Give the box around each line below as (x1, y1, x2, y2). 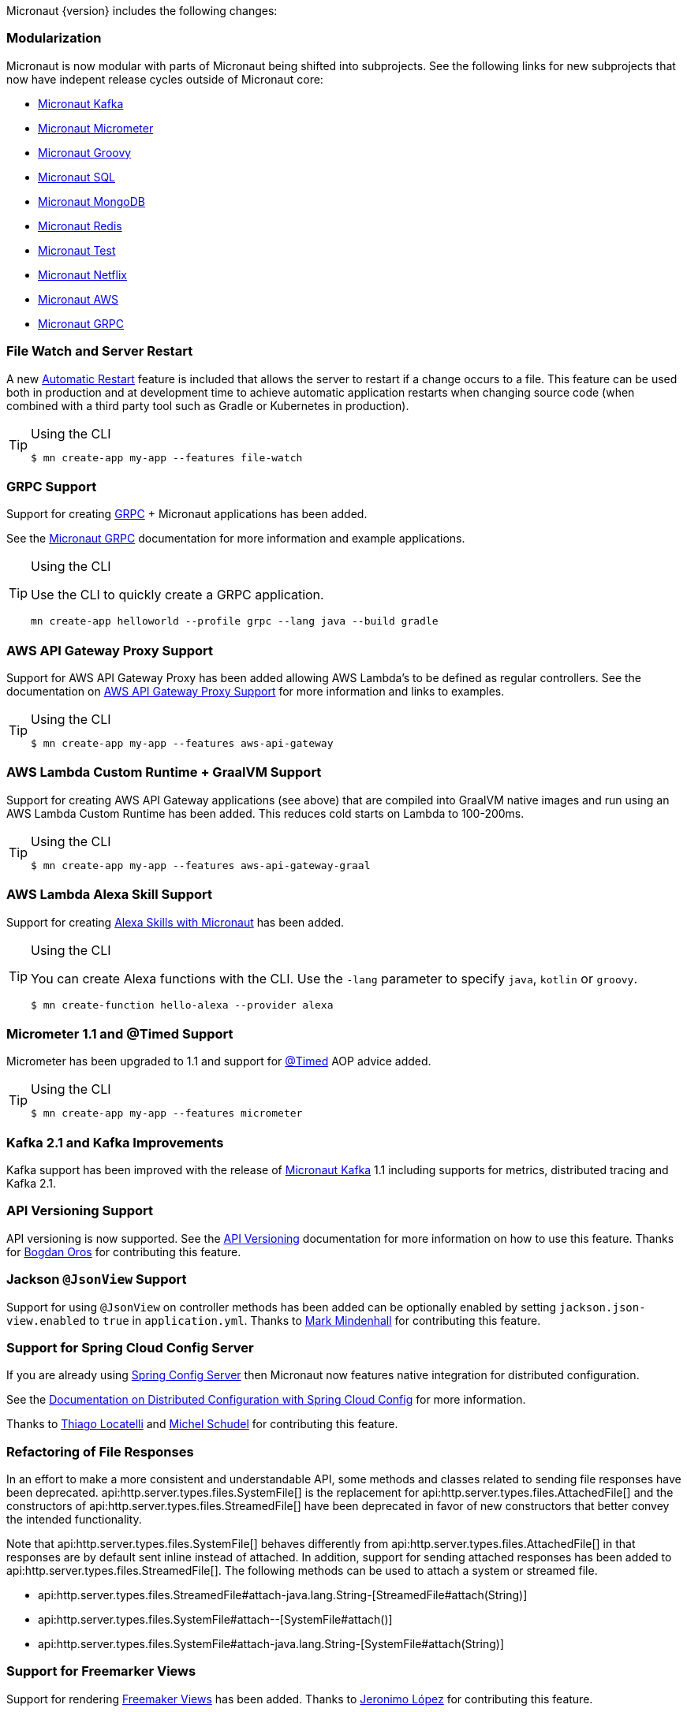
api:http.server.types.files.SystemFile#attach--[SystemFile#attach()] (38, 1613, 393, 1626)
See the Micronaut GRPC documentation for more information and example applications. (6, 532, 465, 546)
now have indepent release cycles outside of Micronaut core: (6, 72, 323, 86)
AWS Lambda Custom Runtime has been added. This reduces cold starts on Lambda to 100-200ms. (6, 806, 525, 820)
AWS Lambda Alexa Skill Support (6, 886, 212, 903)
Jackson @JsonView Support (6, 1271, 187, 1288)
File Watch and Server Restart (6, 343, 193, 360)
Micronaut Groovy (38, 145, 132, 159)
